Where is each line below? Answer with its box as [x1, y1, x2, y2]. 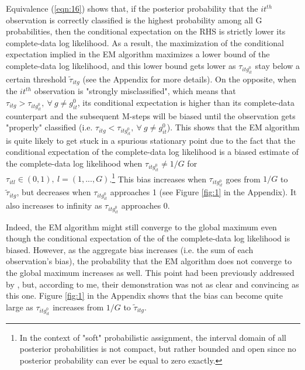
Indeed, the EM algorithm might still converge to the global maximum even [6, 220, 277, 233]
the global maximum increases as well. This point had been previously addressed [6, 267, 294, 279]
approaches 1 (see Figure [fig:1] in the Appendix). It [110, 186, 297, 198]
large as [6, 300, 33, 313]
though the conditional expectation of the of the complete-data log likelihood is [6, 232, 290, 244]
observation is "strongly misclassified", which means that [34, 85, 236, 97]
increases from [53, 300, 104, 313]
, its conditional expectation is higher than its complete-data [77, 96, 294, 108]
